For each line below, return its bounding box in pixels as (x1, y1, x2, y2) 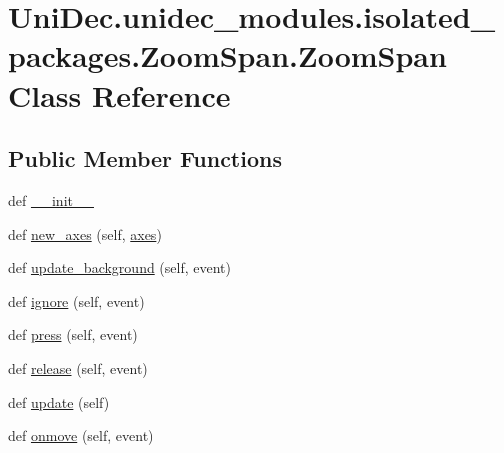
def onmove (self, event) (8, 425, 154, 446)
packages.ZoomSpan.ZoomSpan (8, 35, 447, 76)
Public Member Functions (8, 143, 282, 174)
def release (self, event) (8, 357, 148, 378)
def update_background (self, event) (8, 257, 231, 278)
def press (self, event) (8, 324, 138, 345)
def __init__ (8, 189, 94, 210)
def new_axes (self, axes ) (8, 223, 162, 244)
